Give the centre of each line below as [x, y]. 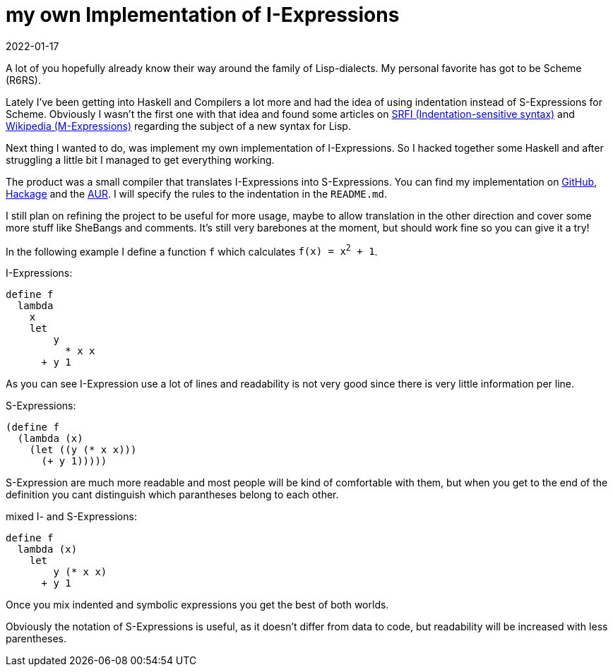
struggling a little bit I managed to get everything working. [140, 160]
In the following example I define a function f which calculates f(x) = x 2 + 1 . [192, 250]
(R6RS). [23, 80]
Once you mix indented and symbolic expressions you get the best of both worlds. [197, 605]
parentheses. [36, 639]
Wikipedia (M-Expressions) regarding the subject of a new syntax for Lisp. [178, 126]
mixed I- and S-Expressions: [71, 517]
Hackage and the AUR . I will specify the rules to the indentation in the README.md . [197, 193]
